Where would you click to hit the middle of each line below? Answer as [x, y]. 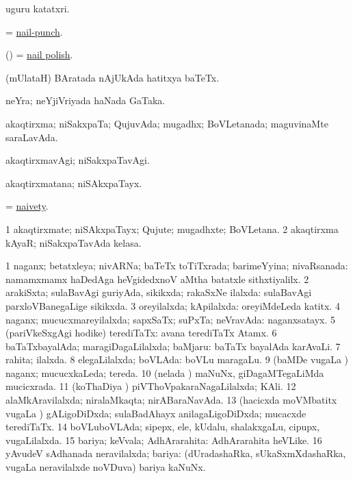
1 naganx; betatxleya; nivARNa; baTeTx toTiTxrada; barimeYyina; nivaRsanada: [177, 266]
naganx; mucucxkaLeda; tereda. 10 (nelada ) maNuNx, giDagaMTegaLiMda [165, 372]
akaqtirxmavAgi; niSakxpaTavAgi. [78, 160]
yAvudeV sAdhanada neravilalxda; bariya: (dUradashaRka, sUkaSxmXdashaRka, [176, 453]
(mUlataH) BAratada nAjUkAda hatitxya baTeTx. [113, 77]
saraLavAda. [32, 137]
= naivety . [27, 206]
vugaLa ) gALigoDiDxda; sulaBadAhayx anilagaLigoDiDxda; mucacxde [156, 413]
